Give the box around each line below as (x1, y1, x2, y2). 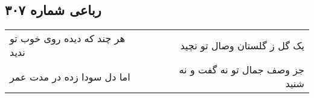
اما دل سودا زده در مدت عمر (10, 69, 130, 84)
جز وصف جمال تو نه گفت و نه (179, 63, 304, 77)
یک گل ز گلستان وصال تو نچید (180, 38, 304, 52)
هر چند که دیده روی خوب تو (10, 31, 125, 46)
